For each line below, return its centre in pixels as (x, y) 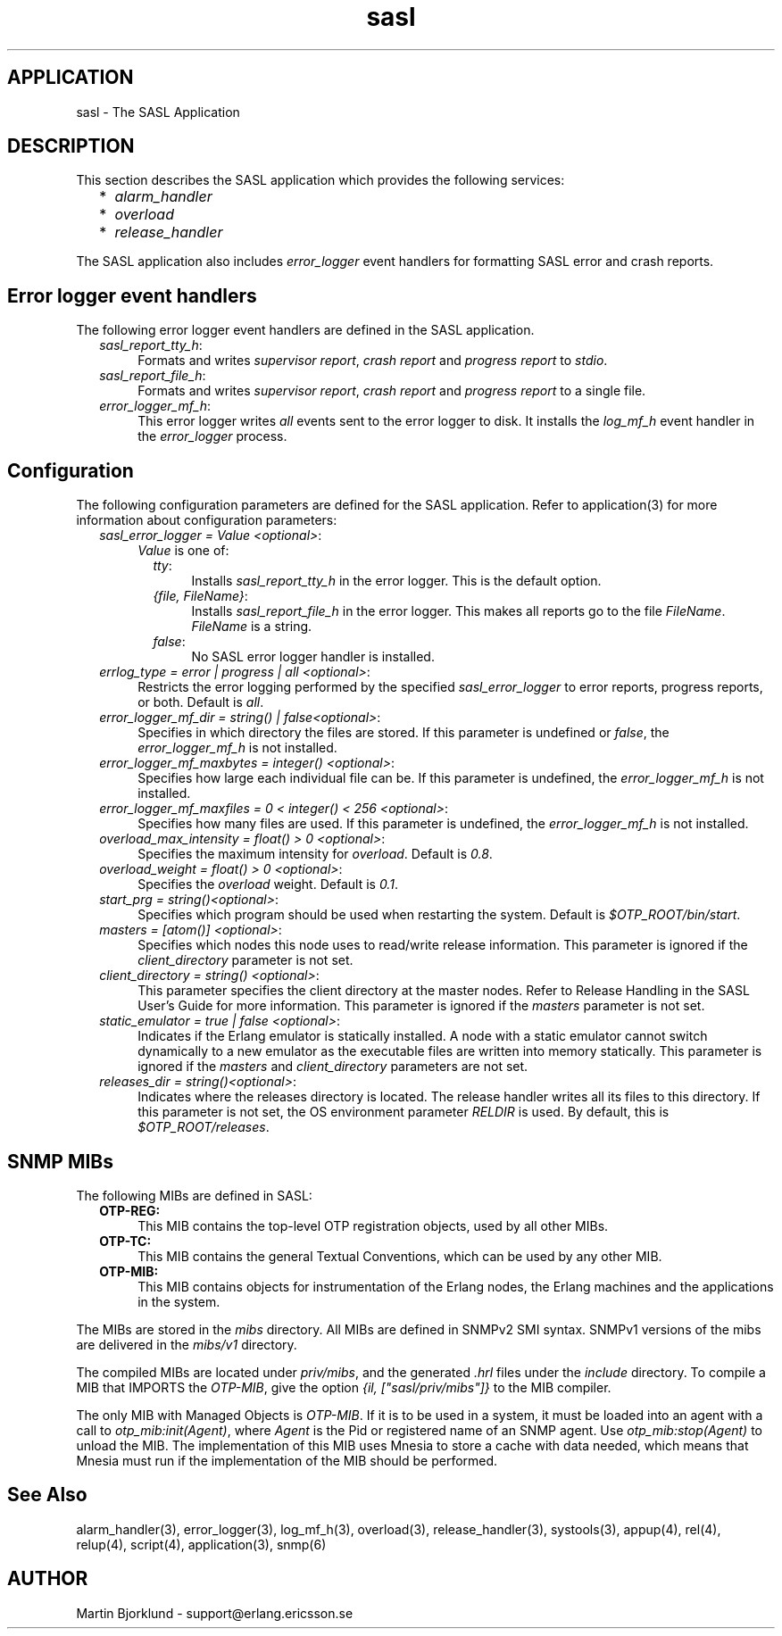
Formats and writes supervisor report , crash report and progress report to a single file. (392, 391)
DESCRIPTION (71, 146)
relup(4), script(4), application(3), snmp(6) (201, 1544)
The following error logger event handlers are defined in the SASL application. (305, 330)
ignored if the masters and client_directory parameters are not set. (333, 1067)
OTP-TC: (125, 1241)
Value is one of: (183, 551)
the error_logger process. (212, 436)
